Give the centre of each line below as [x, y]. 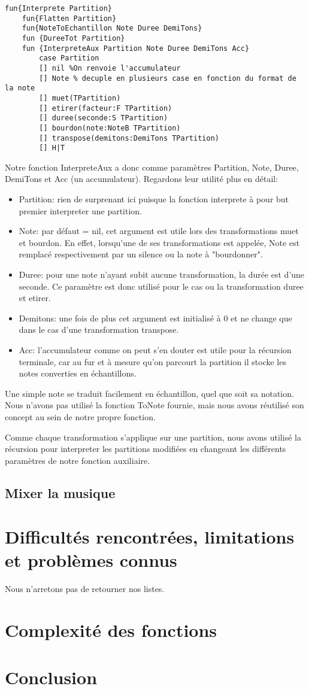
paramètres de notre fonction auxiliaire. [78, 460]
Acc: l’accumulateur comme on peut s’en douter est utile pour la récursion [155, 349]
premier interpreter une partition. [81, 210]
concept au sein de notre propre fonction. [80, 416]
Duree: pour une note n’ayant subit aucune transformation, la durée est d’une [162, 274]
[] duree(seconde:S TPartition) [104, 118]
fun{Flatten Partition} [69, 18]
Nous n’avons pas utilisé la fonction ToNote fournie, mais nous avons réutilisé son [154, 405]
